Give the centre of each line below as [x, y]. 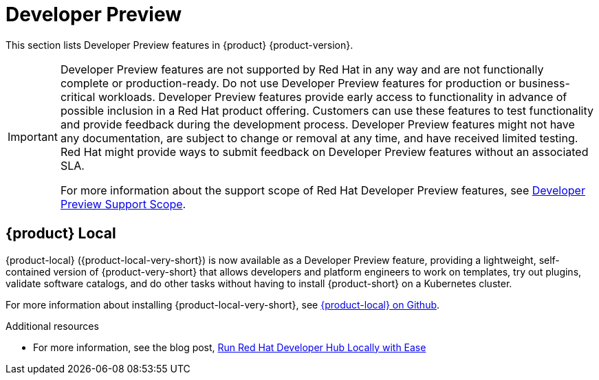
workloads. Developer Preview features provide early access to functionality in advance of [333, 97]
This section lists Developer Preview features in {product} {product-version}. [179, 45]
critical [78, 97]
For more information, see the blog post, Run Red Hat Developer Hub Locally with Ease [230, 347]
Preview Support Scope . [123, 204]
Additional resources [52, 326]
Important [33, 136]
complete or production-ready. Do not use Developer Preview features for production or [288, 83]
